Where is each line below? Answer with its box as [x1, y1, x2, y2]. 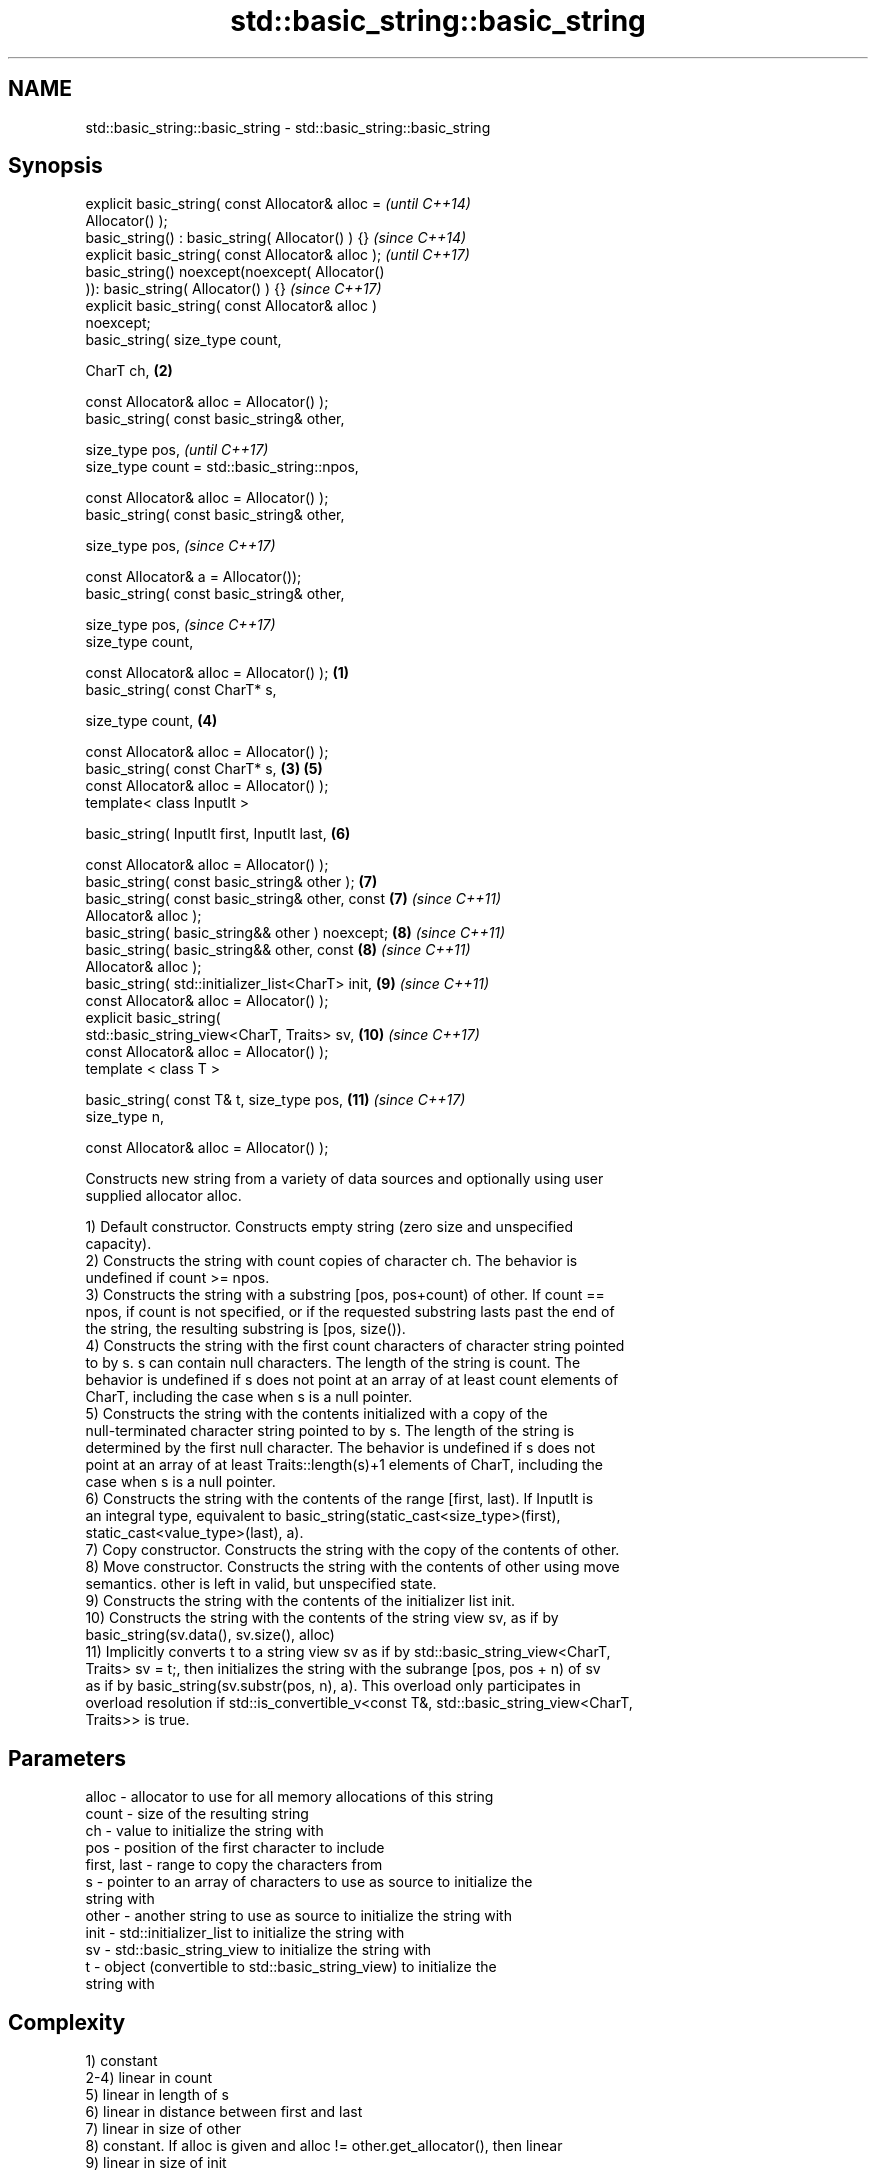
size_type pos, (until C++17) [85, 441, 269, 459]
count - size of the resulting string [85, 1805, 309, 1823]
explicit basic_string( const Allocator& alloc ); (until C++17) [85, 246, 470, 264]
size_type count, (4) [85, 712, 218, 730]
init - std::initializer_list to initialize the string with [85, 1924, 405, 1942]
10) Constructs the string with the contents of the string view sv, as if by [85, 1609, 559, 1627]
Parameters [8, 1745, 126, 1771]
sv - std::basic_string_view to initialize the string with [85, 1941, 431, 1959]
